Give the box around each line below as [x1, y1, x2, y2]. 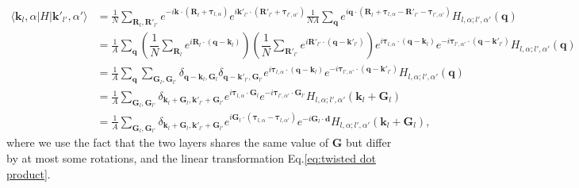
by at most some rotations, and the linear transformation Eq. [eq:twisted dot [6, 150, 376, 167]
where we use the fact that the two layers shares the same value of [6, 134, 329, 151]
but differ [346, 134, 392, 151]
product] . [6, 165, 51, 182]
